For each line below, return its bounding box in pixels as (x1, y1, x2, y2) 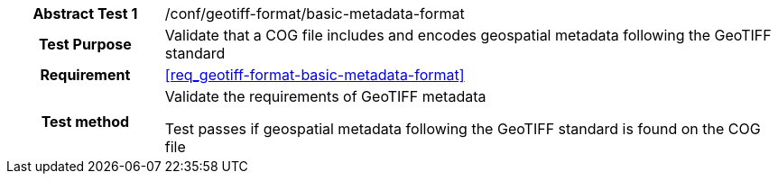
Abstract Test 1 (32, 5, 138, 23)
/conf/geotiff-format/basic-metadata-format (164, 5, 465, 23)
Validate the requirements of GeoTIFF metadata (164, 87, 486, 105)
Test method (41, 113, 130, 131)
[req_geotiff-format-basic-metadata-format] (164, 66, 465, 84)
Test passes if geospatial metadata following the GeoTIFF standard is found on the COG (164, 120, 761, 138)
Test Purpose (38, 35, 132, 53)
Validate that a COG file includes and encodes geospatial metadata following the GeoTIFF (164, 26, 772, 44)
